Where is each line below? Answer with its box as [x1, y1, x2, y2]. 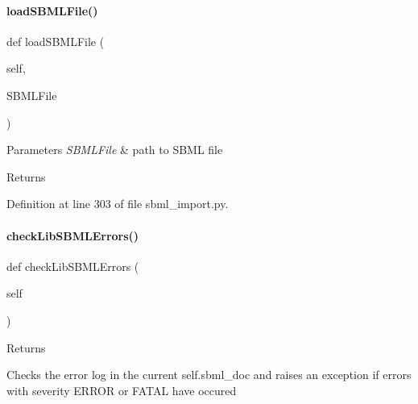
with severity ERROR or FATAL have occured [6, 381, 237, 398]
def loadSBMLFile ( [6, 32, 105, 49]
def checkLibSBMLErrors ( [6, 257, 139, 274]
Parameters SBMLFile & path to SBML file [6, 141, 223, 158]
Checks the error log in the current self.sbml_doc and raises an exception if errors [6, 366, 412, 383]
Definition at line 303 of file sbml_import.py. [6, 195, 229, 212]
